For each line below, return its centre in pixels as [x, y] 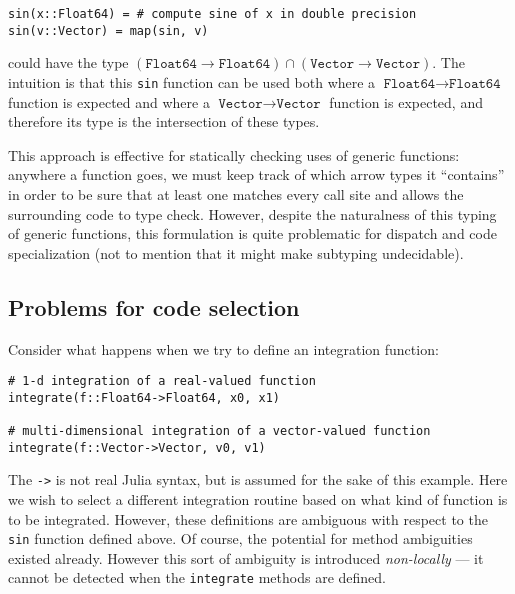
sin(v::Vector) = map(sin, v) [108, 30]
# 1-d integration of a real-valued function [162, 381]
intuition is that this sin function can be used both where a [192, 81]
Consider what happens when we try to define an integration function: [223, 348]
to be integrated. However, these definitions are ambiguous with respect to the [248, 518]
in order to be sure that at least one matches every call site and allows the [236, 193]
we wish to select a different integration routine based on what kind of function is [258, 499]
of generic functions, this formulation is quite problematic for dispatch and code [252, 233]
